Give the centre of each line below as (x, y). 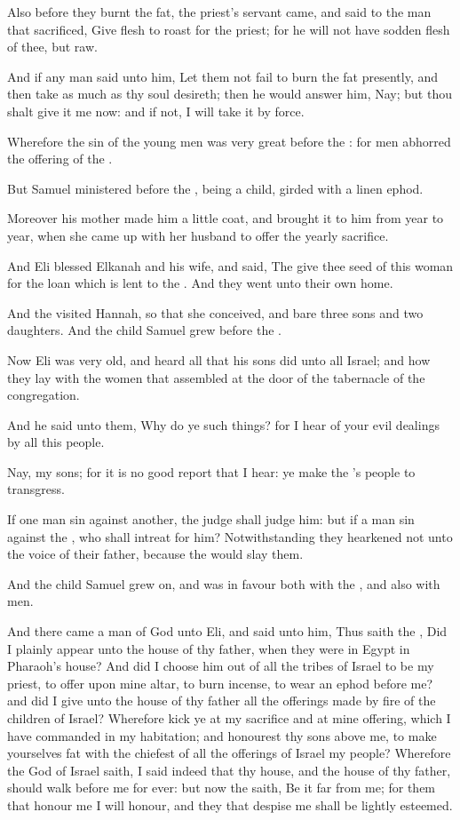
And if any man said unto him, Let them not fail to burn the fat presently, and (223, 76)
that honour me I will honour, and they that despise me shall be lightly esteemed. (230, 804)
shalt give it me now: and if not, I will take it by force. (156, 111)
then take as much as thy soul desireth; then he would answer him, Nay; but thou (230, 94)
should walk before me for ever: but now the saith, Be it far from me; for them (222, 788)
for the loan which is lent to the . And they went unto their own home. (200, 283)
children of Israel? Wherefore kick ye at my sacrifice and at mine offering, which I (229, 718)
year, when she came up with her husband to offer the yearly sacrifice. (198, 235)
